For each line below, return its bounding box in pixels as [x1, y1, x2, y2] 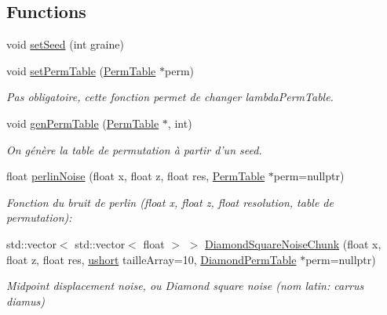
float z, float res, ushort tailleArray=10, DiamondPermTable [6, 251, 297, 267]
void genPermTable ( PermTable [6, 114, 159, 131]
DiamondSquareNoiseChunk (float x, [205, 235, 382, 252]
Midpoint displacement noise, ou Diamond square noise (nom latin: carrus [6, 277, 364, 294]
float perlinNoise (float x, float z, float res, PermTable [6, 168, 265, 184]
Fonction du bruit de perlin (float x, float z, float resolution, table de [6, 194, 334, 210]
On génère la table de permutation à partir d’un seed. [6, 141, 262, 157]
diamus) [6, 292, 46, 309]
